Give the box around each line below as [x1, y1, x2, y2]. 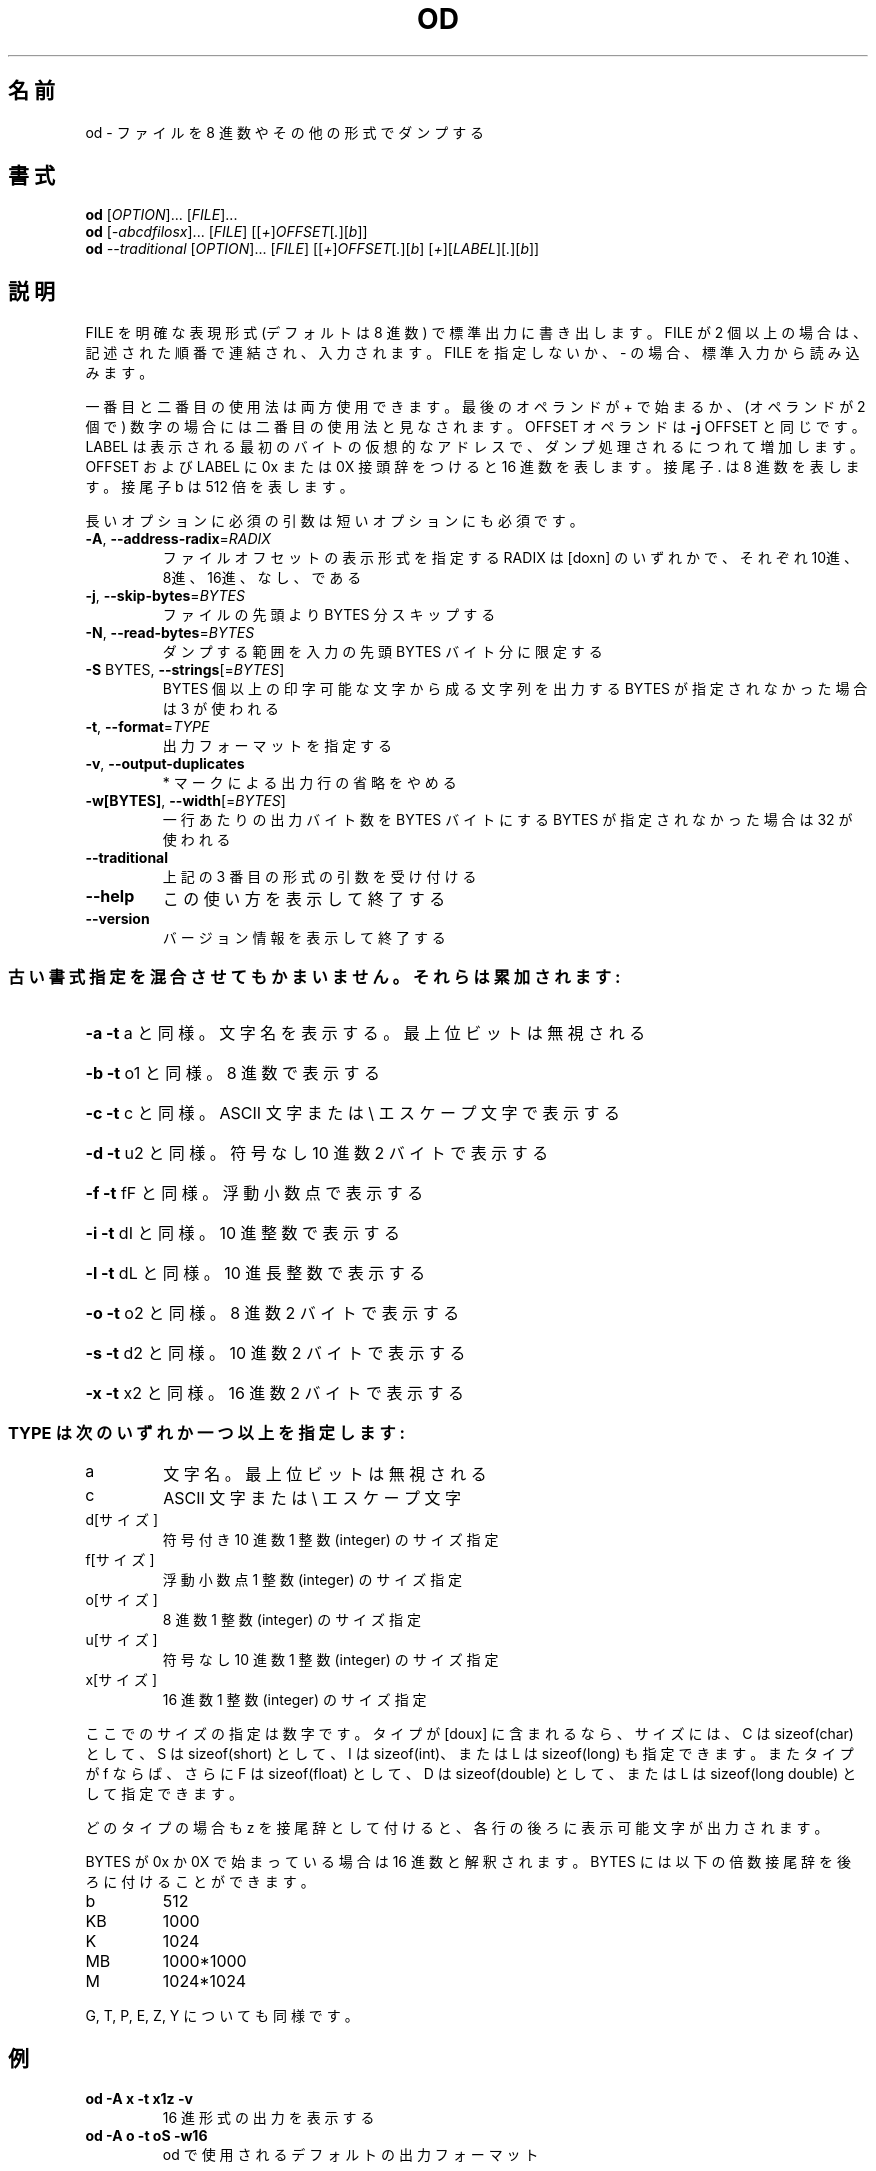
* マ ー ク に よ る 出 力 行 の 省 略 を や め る [162, 774, 457, 792]
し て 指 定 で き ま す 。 [85, 1784, 243, 1802]
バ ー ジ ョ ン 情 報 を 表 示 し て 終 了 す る [162, 929, 446, 947]
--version [85, 910, 150, 928]
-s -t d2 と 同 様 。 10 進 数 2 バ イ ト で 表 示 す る [85, 1343, 466, 1364]
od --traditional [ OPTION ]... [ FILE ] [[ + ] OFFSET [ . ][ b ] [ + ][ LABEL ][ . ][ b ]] [85, 240, 540, 258]
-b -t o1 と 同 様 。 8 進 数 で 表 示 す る [85, 1063, 381, 1084]
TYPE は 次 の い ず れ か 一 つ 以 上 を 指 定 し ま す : [8, 1423, 405, 1444]
